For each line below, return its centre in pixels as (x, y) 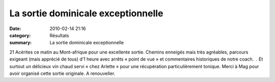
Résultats (59, 35)
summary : (21, 43)
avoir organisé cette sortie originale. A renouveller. (62, 73)
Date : (15, 29)
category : (20, 35)
